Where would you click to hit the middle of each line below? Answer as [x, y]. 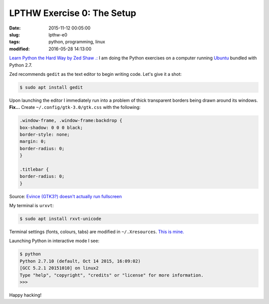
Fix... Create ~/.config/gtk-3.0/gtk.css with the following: [75, 107]
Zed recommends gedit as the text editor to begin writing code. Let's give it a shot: [95, 74]
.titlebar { [34, 169]
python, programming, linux [77, 42]
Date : [15, 28]
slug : [14, 34]
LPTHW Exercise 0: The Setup [73, 13]
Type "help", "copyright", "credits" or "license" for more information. [112, 275]
